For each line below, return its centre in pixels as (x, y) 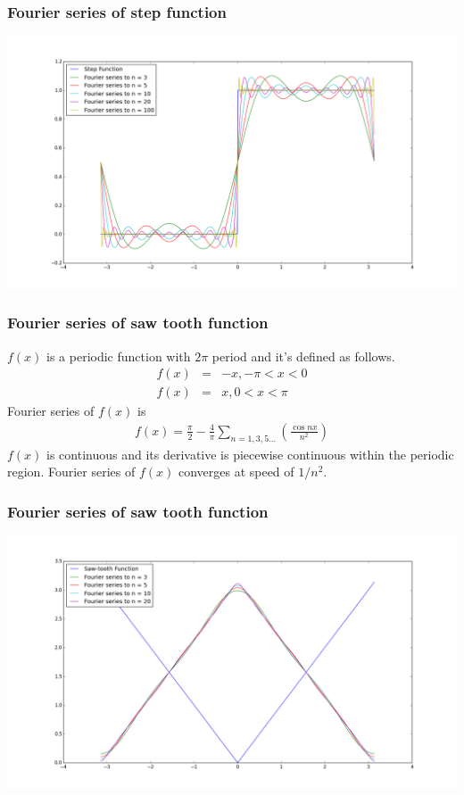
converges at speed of (236, 472)
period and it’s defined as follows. (303, 356)
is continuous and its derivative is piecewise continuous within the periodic (250, 454)
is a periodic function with (119, 356)
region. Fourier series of (71, 472)
